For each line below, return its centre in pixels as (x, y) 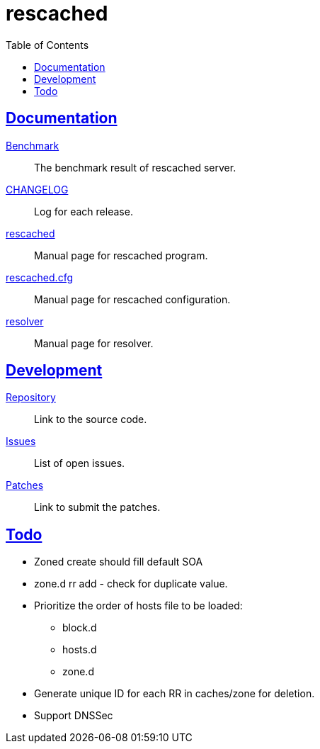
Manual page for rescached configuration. (132, 299)
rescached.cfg (39, 277)
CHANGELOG (37, 189)
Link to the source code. (91, 419)
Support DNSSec (74, 716)
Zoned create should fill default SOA (119, 562)
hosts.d (80, 650)
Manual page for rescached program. (121, 255)
